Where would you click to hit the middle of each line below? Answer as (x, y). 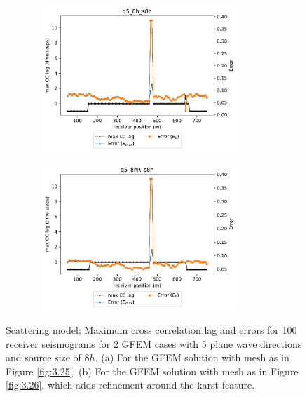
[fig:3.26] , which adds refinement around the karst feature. (130, 385)
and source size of (43, 357)
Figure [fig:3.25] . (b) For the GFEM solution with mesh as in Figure (152, 371)
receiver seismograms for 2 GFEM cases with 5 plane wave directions (154, 343)
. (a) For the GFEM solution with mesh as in (192, 357)
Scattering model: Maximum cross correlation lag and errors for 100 (151, 329)
